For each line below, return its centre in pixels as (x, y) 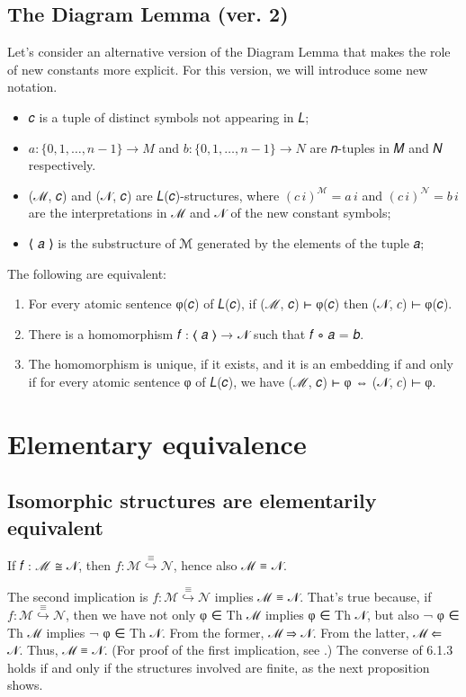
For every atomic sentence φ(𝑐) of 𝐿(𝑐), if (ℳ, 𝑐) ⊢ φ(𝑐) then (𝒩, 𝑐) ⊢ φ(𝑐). (240, 304)
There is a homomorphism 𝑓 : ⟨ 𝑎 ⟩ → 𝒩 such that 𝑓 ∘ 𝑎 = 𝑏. (196, 333)
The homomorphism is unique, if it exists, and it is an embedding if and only (241, 364)
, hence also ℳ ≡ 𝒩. (230, 565)
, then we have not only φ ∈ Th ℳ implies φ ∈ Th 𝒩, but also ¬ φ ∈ (263, 615)
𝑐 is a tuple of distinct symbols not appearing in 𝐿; (169, 116)
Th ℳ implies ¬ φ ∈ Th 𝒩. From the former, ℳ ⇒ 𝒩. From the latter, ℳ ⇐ (224, 632)
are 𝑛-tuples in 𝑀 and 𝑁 (376, 147)
